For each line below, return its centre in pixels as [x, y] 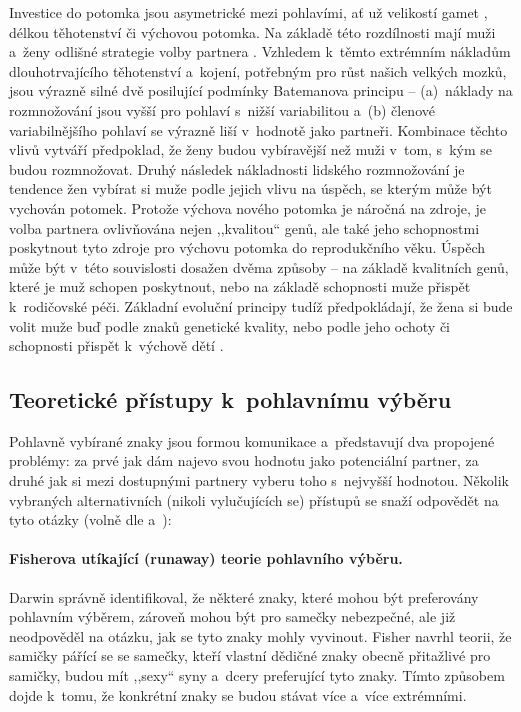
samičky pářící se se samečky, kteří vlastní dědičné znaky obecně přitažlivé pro [250, 655]
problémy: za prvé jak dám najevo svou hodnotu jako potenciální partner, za [244, 460]
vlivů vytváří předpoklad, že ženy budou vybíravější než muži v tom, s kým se [250, 149]
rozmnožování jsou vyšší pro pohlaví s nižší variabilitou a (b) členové [222, 109]
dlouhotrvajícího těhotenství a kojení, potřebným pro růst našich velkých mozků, [258, 70]
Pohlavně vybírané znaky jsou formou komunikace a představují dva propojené [252, 440]
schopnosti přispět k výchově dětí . [116, 345]
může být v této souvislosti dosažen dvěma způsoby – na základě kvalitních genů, [259, 266]
